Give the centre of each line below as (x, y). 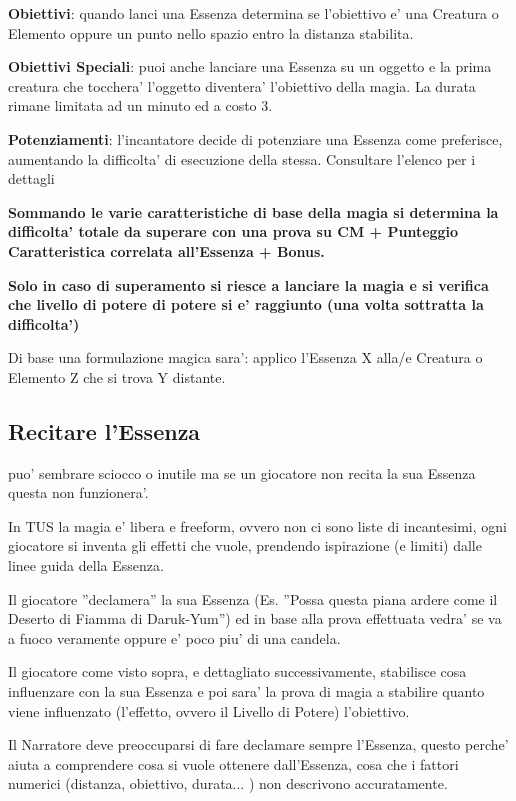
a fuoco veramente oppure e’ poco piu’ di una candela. (174, 637)
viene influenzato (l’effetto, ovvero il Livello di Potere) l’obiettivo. (209, 710)
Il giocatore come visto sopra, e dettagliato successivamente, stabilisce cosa (237, 671)
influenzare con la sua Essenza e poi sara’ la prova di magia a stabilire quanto (246, 691)
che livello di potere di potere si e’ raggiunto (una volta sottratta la (246, 304)
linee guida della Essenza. (86, 565)
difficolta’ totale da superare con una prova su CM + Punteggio (233, 231)
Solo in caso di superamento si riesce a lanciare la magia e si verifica (248, 284)
